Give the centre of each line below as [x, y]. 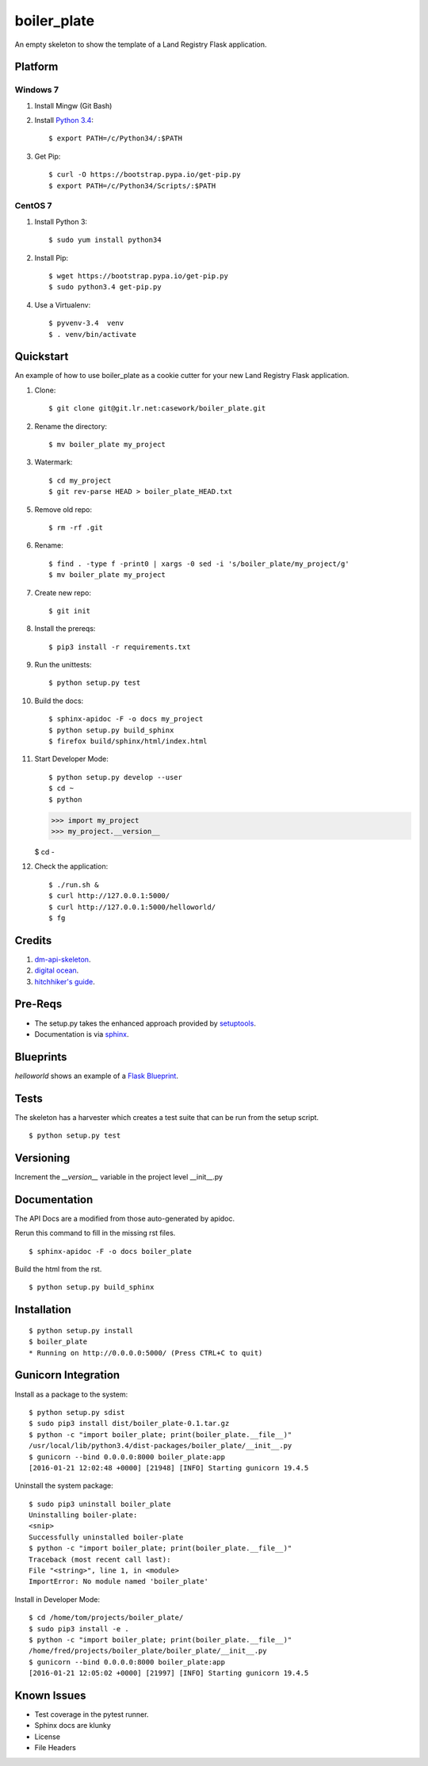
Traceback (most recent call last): [100, 1559]
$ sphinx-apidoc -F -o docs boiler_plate [110, 1251]
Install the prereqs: [65, 629]
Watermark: [53, 462]
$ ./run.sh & [74, 885]
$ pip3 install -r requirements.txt [120, 647]
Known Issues [50, 1695]
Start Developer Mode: [71, 759]
